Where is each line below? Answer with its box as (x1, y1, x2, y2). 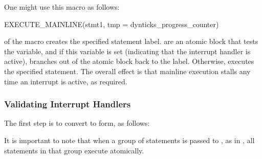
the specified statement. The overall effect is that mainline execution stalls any (4, 65, 251, 76)
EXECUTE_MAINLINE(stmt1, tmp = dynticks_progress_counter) (4, 18, 219, 29)
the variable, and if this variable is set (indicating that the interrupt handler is (4, 46, 251, 56)
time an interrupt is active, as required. (4, 76, 127, 86)
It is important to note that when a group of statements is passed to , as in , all (4, 134, 255, 145)
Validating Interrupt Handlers (4, 98, 131, 110)
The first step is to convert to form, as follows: (4, 118, 150, 128)
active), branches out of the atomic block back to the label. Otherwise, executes (4, 56, 254, 66)
